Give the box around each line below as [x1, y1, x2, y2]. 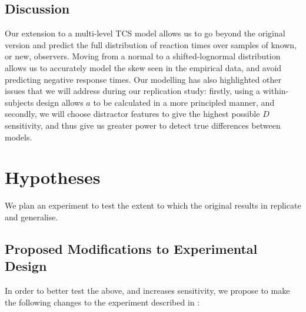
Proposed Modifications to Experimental [5, 239, 258, 257]
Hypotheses [5, 165, 101, 189]
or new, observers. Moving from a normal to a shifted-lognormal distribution [5, 50, 281, 62]
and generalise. [5, 210, 58, 223]
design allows [36, 96, 84, 108]
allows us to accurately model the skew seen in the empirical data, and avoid [5, 61, 282, 73]
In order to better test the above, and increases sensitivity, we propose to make [5, 284, 290, 297]
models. [5, 130, 32, 143]
